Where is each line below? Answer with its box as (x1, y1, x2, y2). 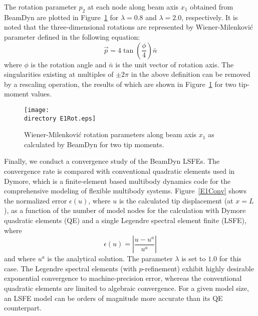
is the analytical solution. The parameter (47, 253, 173, 264)
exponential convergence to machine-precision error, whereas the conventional (4, 273, 242, 283)
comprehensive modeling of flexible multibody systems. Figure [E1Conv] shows (4, 185, 246, 196)
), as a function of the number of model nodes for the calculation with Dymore (4, 205, 246, 216)
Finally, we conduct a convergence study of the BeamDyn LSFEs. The (4, 156, 220, 166)
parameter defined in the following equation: (4, 31, 140, 42)
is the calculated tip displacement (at (119, 195, 233, 205)
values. (31, 88, 52, 99)
